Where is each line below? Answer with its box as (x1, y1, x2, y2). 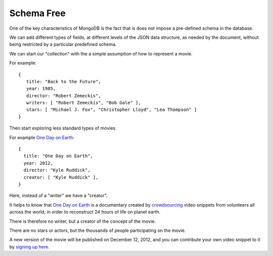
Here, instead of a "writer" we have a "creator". (9, 193, 108, 199)
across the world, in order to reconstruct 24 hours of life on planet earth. (9, 209, 161, 215)
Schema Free (9, 8, 66, 19)
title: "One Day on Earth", (23, 153, 94, 159)
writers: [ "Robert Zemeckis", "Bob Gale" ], (26, 100, 141, 106)
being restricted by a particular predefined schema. (9, 41, 117, 47)
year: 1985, (26, 86, 56, 92)
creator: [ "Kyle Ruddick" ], (23, 174, 99, 180)
